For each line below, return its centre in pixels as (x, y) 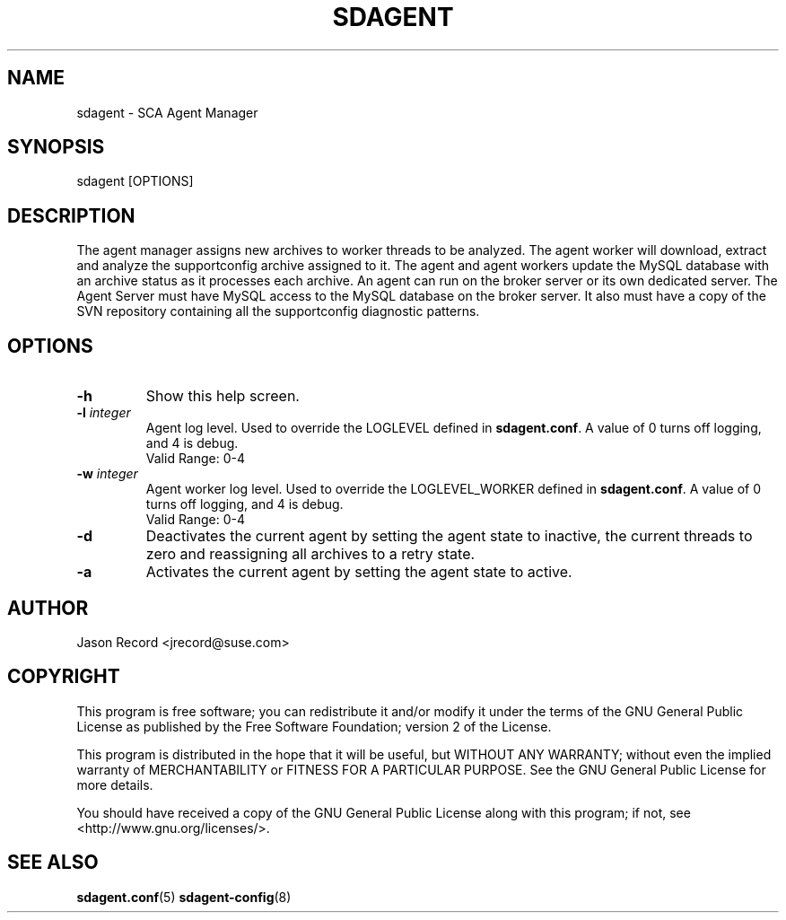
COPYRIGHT (64, 677)
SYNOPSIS (56, 147)
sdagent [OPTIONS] (135, 181)
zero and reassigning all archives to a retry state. (310, 554)
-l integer (104, 413)
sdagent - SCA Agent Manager (167, 112)
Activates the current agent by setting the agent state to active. (359, 572)
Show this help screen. (223, 396)
